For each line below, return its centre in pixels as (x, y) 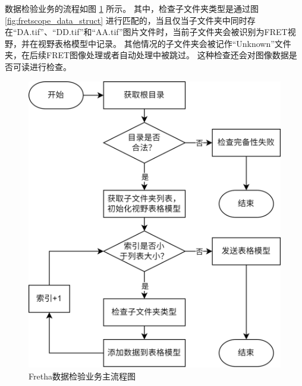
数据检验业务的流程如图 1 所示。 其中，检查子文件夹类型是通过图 (132, 8)
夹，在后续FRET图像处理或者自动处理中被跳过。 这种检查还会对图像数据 (147, 55)
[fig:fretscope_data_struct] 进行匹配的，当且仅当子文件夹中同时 (126, 20)
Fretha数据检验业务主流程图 (82, 376)
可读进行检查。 (42, 66)
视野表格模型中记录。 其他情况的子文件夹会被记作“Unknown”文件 (164, 43)
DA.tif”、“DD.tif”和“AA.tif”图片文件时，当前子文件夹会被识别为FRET (152, 32)
